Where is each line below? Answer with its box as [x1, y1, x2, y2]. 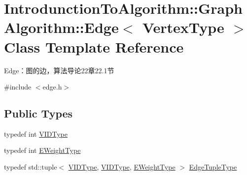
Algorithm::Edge [4, 17, 119, 37]
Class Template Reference [4, 36, 184, 57]
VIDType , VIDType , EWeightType [68, 162, 176, 172]
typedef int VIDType [4, 128, 68, 139]
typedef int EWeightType [4, 145, 81, 155]
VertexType [142, 17, 224, 37]
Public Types [4, 106, 73, 121]
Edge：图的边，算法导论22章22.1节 [4, 65, 114, 75]
